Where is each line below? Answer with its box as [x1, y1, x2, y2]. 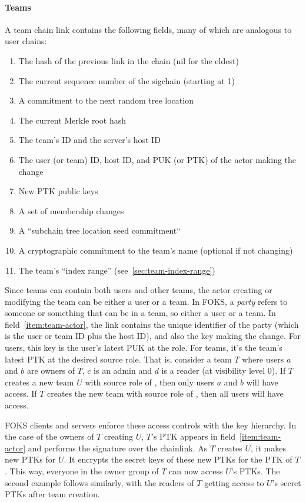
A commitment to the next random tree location [18, 94, 194, 107]
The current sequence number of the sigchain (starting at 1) [18, 74, 235, 87]
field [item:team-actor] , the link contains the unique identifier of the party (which [5, 318, 299, 330]
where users [242, 353, 284, 365]
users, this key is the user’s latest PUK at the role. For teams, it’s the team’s [5, 341, 282, 354]
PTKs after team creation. [5, 488, 100, 500]
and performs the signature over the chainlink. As [28, 441, 208, 454]
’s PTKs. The [231, 465, 280, 477]
